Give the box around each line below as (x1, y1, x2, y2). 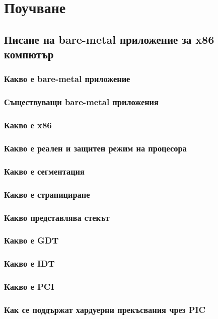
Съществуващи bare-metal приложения (4, 96, 159, 108)
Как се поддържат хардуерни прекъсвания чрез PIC (4, 303, 206, 315)
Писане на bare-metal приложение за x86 (4, 31, 214, 47)
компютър (4, 46, 54, 62)
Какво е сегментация (4, 165, 85, 177)
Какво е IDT (4, 257, 55, 270)
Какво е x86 (4, 119, 52, 131)
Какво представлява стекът (4, 211, 110, 223)
